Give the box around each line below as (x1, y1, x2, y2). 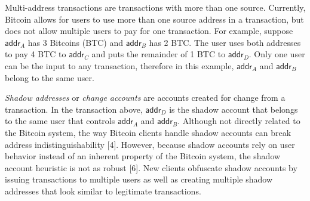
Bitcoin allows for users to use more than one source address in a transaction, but (5, 13, 304, 25)
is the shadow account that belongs (169, 103, 298, 115)
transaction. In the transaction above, (5, 103, 143, 115)
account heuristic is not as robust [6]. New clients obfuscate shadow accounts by (5, 161, 297, 174)
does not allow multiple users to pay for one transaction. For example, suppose (5, 24, 293, 37)
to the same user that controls (5, 115, 115, 127)
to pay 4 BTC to (5, 48, 66, 60)
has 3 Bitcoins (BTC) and (27, 36, 124, 48)
